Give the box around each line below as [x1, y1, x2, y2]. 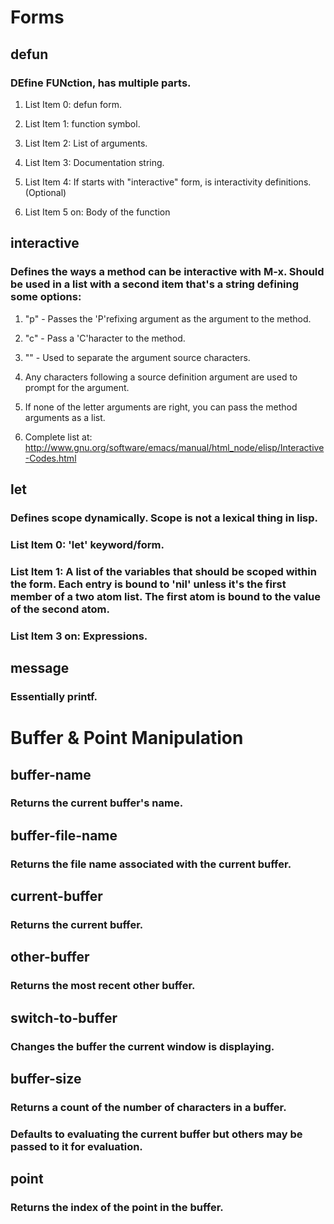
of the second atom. [10, 602, 110, 616]
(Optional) [24, 186, 67, 198]
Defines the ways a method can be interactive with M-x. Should [10, 265, 325, 279]
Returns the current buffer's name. [10, 796, 184, 810]
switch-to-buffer [10, 1009, 118, 1026]
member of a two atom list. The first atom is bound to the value [10, 589, 322, 603]
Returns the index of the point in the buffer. [10, 1201, 224, 1215]
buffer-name [10, 766, 92, 783]
